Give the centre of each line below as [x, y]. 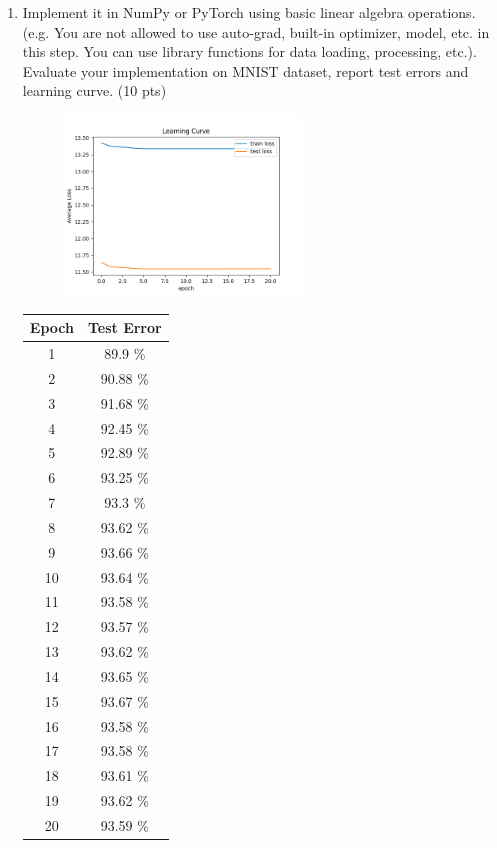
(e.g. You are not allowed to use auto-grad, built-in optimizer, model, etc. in [256, 31]
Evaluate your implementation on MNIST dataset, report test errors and [245, 70]
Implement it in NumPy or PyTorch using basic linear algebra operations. [249, 12]
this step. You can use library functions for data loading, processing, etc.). [249, 51]
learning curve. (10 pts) [94, 90]
